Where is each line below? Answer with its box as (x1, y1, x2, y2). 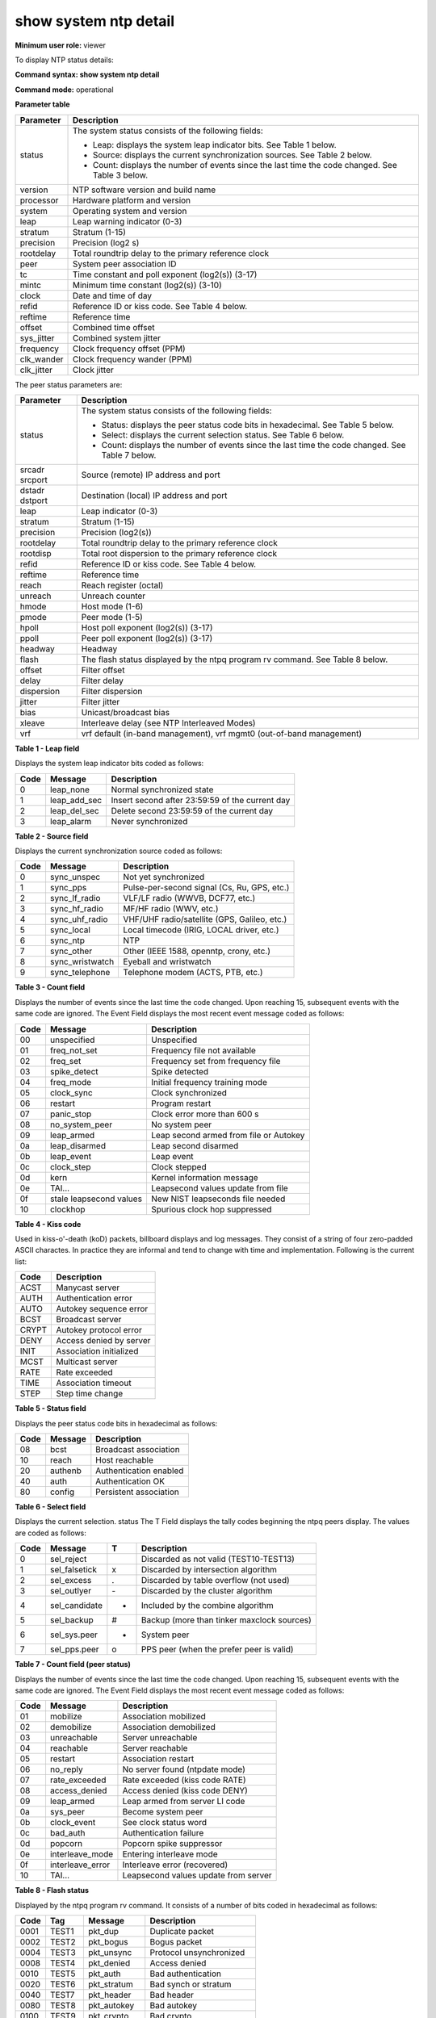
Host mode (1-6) (81, 601, 144, 612)
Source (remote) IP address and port (81, 469, 221, 480)
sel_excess (49, 1575, 92, 1586)
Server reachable (122, 1743, 188, 1754)
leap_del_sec (49, 805, 100, 816)
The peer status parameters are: (15, 379, 123, 389)
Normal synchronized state (111, 784, 214, 795)
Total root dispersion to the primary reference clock (81, 547, 278, 559)
